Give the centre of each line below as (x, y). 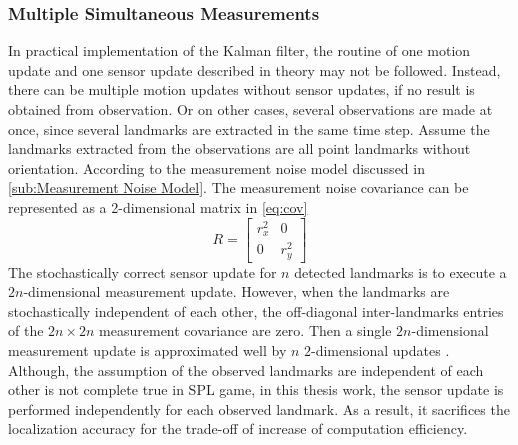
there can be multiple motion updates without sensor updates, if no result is (241, 89)
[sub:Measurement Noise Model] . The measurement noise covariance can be (238, 187)
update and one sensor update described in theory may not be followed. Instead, (254, 69)
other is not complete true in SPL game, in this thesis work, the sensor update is (256, 389)
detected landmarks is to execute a (400, 271)
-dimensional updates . (380, 350)
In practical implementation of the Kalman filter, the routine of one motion (239, 50)
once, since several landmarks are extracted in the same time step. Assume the (249, 128)
